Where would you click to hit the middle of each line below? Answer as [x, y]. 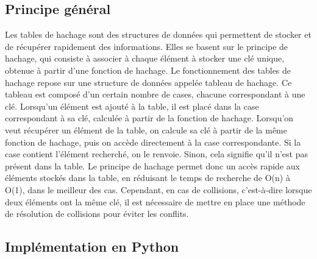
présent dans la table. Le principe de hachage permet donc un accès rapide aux [152, 165]
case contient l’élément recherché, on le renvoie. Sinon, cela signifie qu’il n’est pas [156, 154]
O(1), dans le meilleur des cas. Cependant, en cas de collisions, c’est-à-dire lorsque [158, 189]
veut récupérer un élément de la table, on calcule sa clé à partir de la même [146, 129]
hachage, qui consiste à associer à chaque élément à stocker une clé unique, [145, 58]
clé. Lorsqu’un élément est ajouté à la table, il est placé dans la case [132, 106]
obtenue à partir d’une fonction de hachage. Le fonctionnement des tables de [148, 70]
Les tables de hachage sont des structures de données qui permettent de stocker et [158, 34]
